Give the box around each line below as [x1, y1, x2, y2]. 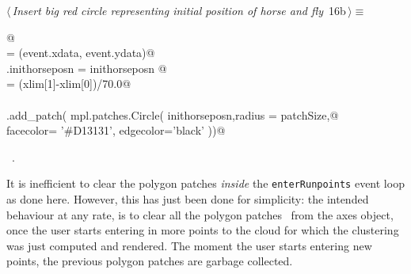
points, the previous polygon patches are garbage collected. [6, 253, 293, 269]
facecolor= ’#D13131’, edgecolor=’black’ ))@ [6, 122, 226, 139]
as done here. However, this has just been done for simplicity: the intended [6, 191, 369, 207]
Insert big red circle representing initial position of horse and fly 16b [12, 2, 346, 18]
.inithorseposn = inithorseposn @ [6, 59, 167, 76]
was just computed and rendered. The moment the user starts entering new [6, 237, 372, 253]
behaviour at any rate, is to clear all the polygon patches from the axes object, [6, 206, 394, 223]
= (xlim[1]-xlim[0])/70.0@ [6, 75, 131, 92]
